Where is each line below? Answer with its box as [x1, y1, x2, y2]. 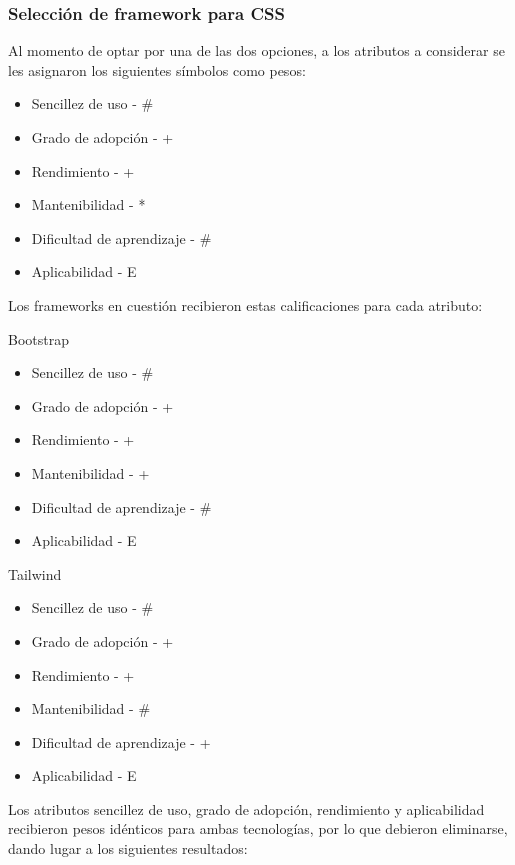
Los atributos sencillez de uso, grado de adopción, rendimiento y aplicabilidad [8, 798, 485, 819]
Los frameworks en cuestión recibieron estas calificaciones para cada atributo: [8, 294, 483, 315]
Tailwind [8, 563, 62, 584]
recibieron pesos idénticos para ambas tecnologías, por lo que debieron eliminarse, [8, 818, 508, 839]
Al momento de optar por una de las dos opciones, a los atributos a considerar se [8, 40, 505, 61]
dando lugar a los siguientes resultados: [8, 838, 248, 859]
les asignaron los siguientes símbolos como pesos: [8, 59, 306, 80]
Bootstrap [8, 328, 69, 349]
